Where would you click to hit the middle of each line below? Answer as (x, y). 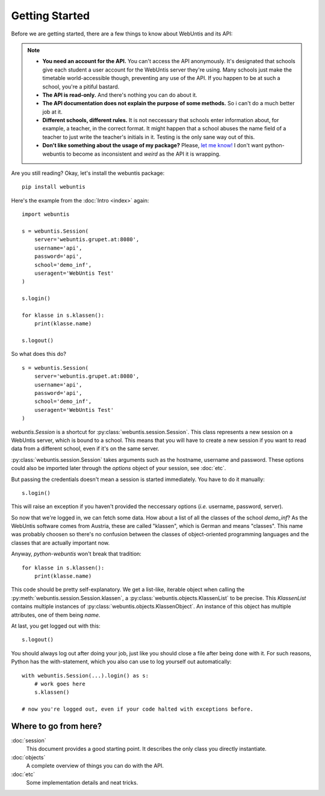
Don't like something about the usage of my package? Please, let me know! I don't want (153, 145)
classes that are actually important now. (60, 543)
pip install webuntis (54, 187)
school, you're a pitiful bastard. (81, 87)
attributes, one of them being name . (56, 615)
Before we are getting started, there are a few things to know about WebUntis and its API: (122, 34)
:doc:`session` (29, 741)
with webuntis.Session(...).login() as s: (85, 675)
